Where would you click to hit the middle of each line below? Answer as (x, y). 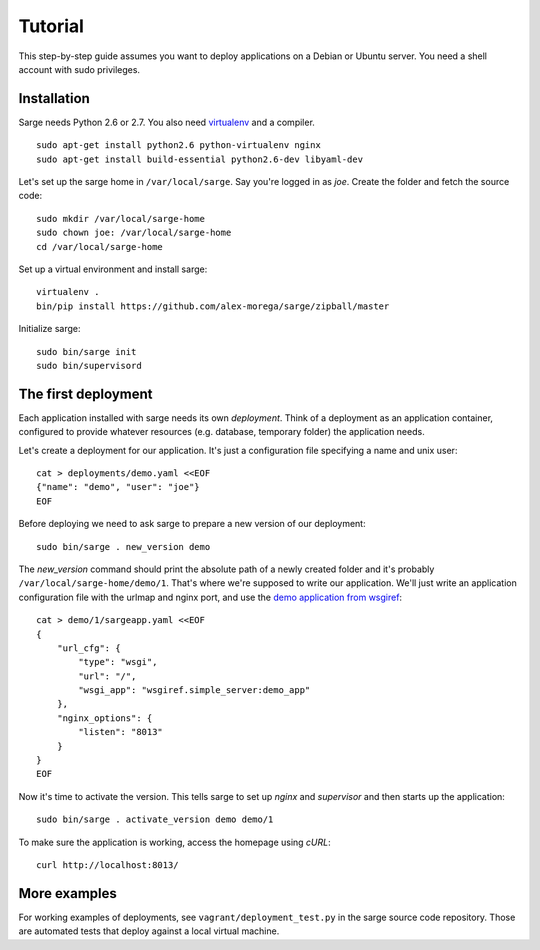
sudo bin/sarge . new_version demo (123, 546)
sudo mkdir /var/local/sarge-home (120, 218)
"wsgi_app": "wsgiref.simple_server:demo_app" (194, 690)
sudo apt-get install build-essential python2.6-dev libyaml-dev (200, 159)
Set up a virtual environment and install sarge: (113, 269)
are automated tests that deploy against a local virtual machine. (149, 931)
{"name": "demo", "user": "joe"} (118, 487)
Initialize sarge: (49, 329)
